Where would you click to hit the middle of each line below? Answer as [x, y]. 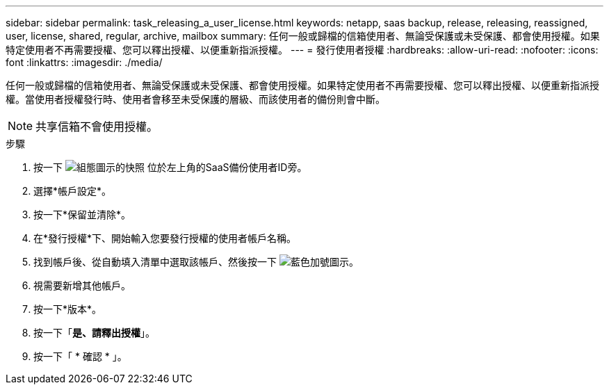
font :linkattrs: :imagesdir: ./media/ [84, 62]
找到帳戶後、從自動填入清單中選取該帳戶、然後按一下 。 [196, 262]
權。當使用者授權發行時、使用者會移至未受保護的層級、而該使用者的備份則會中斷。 [195, 99]
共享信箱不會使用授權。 [97, 127]
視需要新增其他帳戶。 [82, 285]
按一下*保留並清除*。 [82, 214]
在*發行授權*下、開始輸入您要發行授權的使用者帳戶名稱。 [165, 238]
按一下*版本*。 [68, 309]
